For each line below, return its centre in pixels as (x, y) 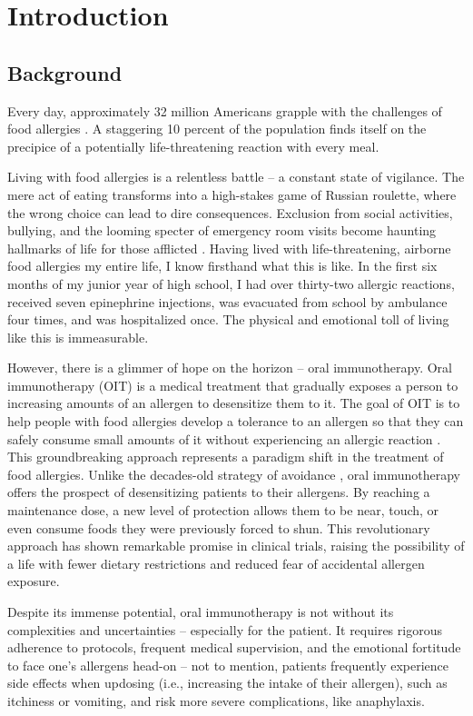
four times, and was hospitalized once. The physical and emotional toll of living (228, 319)
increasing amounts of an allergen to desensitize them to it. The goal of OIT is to (234, 403)
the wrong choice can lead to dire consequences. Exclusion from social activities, (230, 212)
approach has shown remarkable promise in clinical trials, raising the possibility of (236, 546)
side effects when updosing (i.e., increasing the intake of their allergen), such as (227, 683)
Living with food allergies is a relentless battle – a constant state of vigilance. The (236, 177)
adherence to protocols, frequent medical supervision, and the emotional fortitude (234, 647)
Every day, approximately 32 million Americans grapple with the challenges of (225, 110)
